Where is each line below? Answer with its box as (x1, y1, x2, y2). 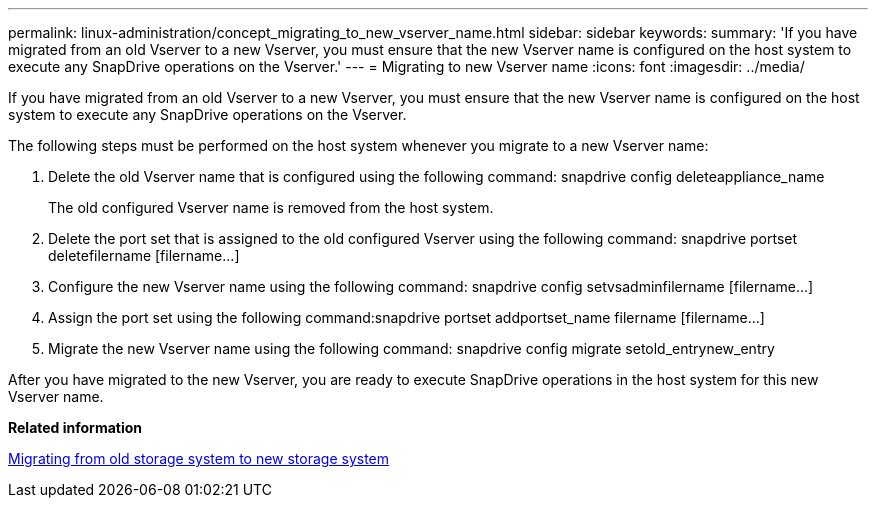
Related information (8, 419, 143, 436)
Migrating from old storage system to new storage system (8, 450, 390, 467)
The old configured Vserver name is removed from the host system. (48, 199, 494, 216)
